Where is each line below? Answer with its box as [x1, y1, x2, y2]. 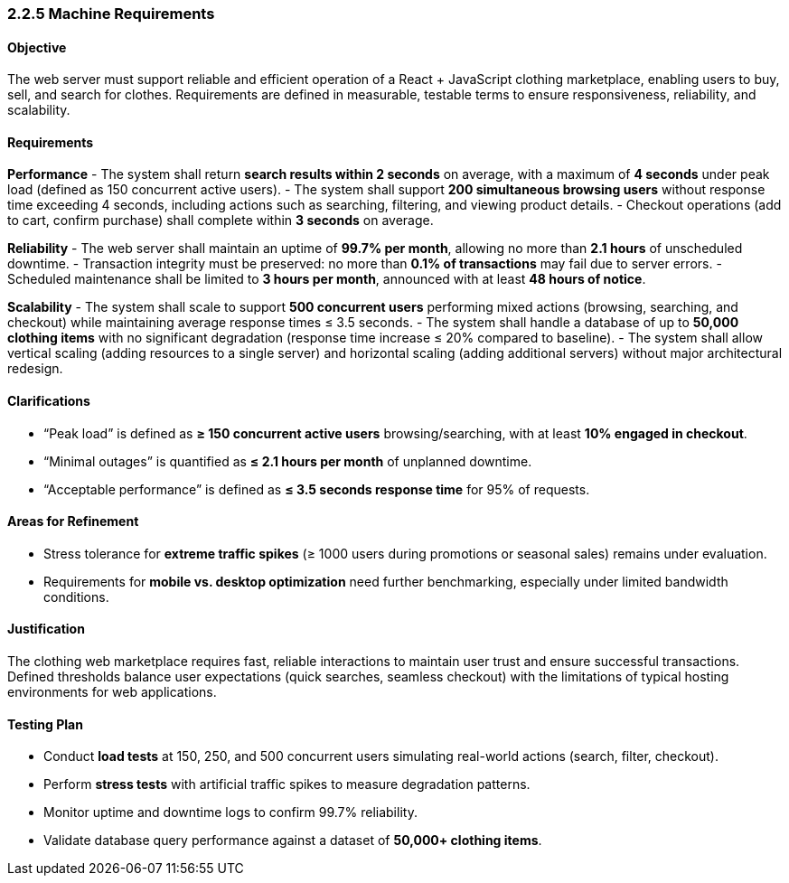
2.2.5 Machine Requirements [7, 5, 215, 23]
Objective [7, 39, 67, 55]
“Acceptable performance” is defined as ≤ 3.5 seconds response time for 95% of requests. [43, 481, 590, 497]
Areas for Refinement [7, 513, 139, 530]
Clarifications [7, 393, 90, 409]
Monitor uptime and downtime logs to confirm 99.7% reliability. [43, 804, 418, 821]
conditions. [43, 588, 109, 605]
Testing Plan [7, 716, 83, 732]
